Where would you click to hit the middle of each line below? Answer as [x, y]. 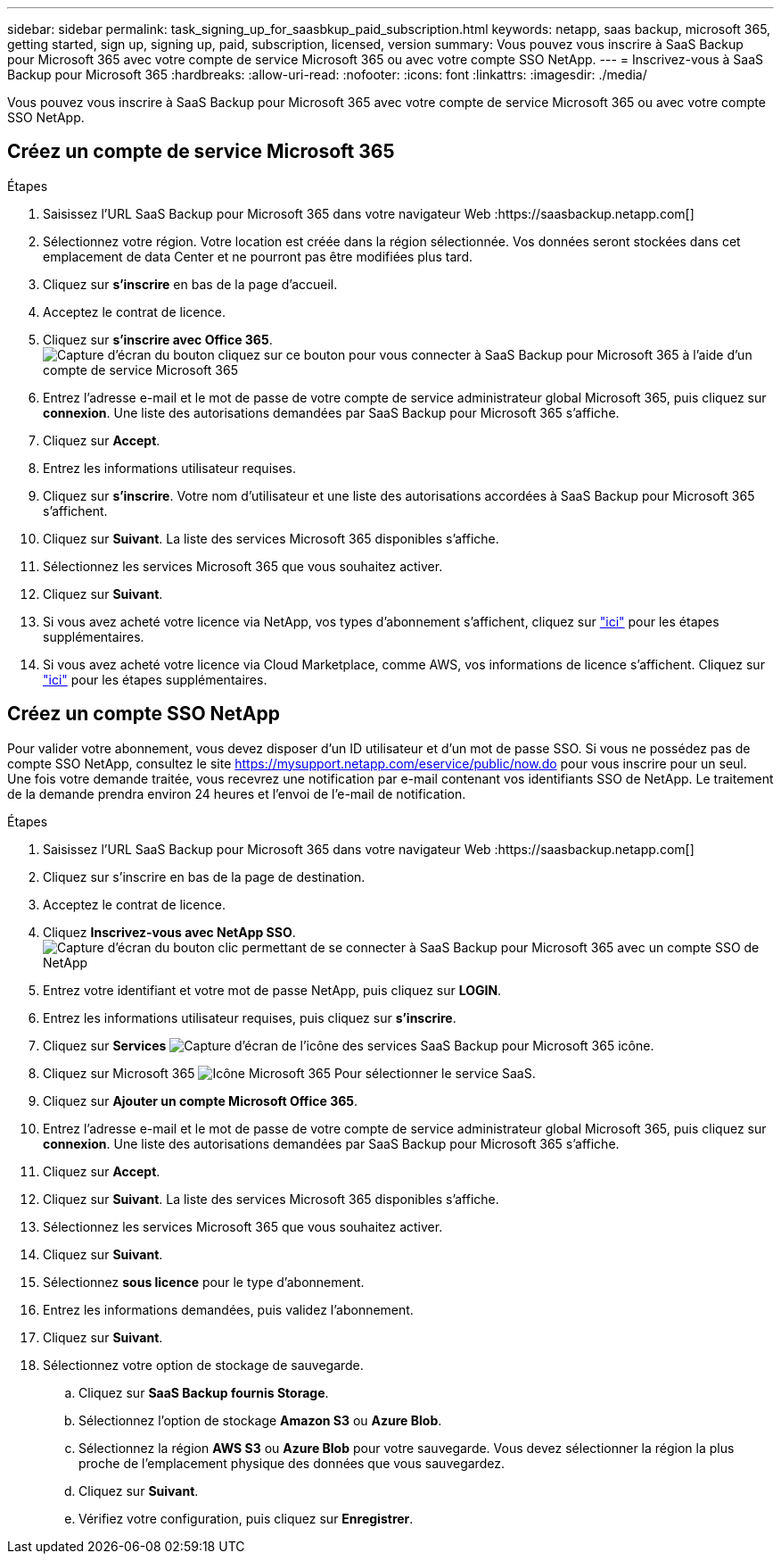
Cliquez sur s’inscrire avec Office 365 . [158, 339]
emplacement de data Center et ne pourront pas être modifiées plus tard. [258, 256]
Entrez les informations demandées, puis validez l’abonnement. [228, 1309]
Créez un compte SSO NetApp [144, 714]
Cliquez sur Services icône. [349, 1045]
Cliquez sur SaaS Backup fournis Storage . [204, 1392]
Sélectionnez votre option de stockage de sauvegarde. [203, 1365]
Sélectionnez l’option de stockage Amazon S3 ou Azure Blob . [260, 1420]
